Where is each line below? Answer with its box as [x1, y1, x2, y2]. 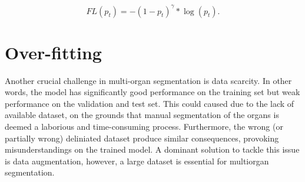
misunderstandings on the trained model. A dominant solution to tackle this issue [5, 143, 300, 156]
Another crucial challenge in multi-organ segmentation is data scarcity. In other [5, 74, 292, 86]
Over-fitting [5, 40, 102, 64]
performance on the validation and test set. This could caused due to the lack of [5, 97, 294, 109]
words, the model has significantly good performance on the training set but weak [5, 86, 300, 98]
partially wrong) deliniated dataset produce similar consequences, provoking [5, 132, 279, 144]
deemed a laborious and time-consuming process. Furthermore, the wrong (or [5, 120, 283, 132]
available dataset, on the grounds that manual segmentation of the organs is [5, 109, 279, 121]
